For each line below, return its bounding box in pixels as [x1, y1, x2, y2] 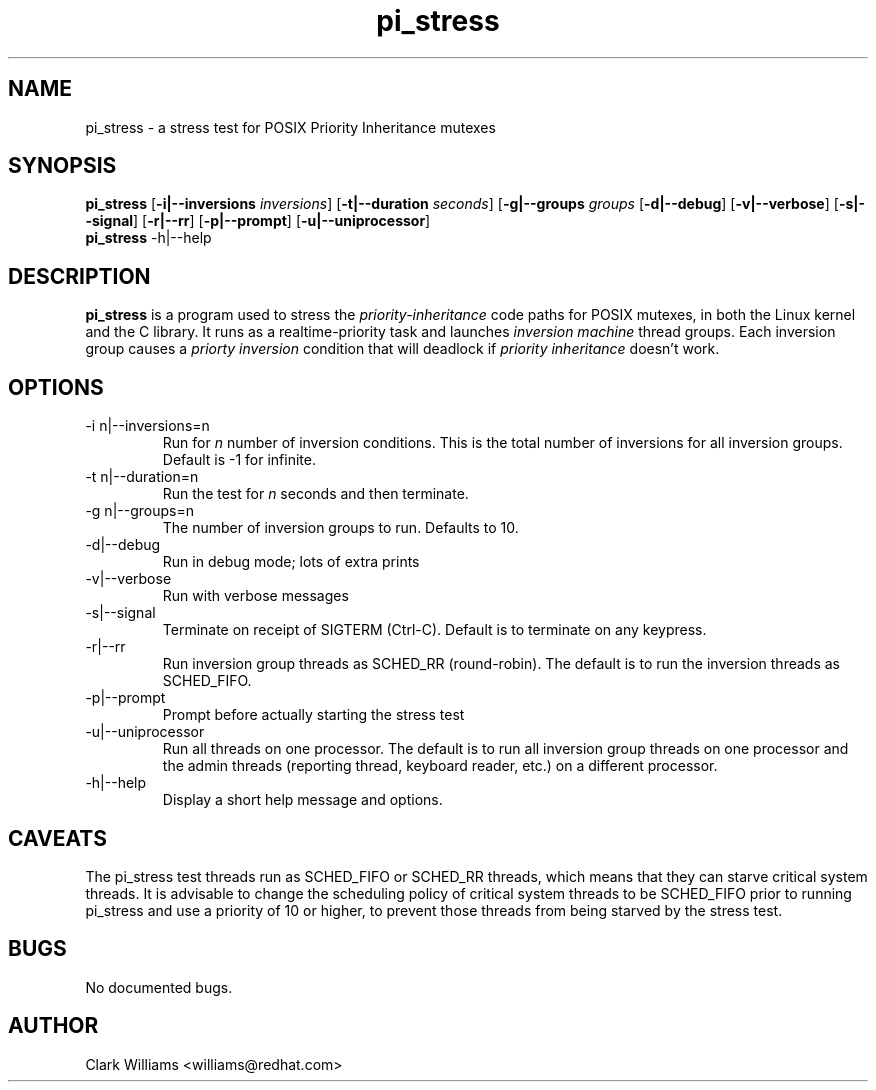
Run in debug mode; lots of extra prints [162, 553, 420, 571]
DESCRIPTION [8, 263, 151, 289]
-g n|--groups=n [85, 502, 194, 520]
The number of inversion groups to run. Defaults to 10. [162, 519, 519, 537]
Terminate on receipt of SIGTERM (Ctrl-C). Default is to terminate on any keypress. [162, 621, 707, 639]
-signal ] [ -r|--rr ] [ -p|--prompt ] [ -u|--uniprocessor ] [85, 212, 431, 230]
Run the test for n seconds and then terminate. [162, 485, 469, 503]
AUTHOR [8, 1013, 99, 1039]
